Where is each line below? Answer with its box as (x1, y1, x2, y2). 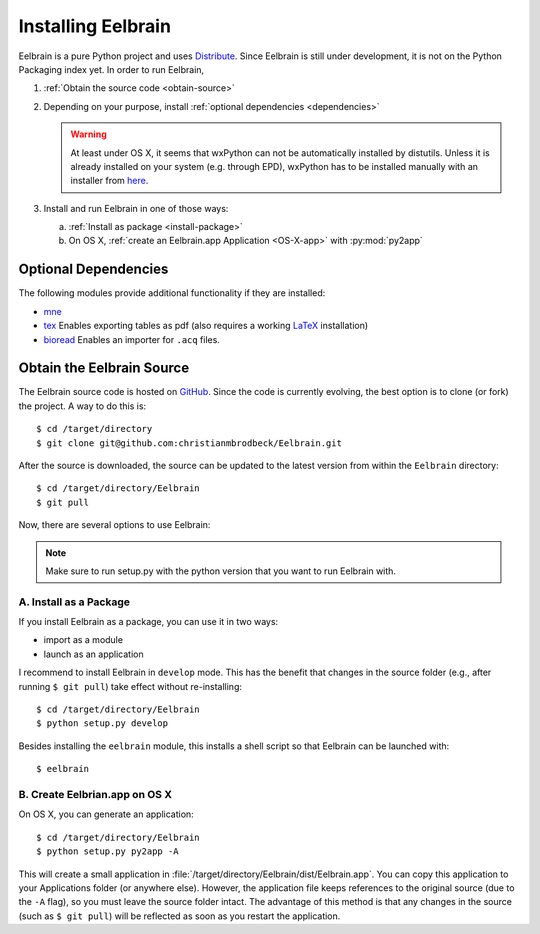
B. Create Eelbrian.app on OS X (18, 787, 172, 801)
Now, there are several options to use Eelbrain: (18, 519, 211, 531)
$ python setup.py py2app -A (36, 846, 179, 857)
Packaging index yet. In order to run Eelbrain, (18, 63, 205, 75)
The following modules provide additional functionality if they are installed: (18, 287, 326, 299)
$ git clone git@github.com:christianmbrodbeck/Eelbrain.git (36, 437, 342, 449)
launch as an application (43, 648, 144, 660)
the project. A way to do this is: (18, 400, 147, 412)
